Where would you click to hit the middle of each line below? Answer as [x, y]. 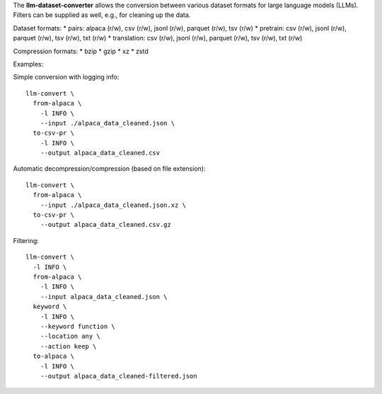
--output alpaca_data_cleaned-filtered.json [118, 376]
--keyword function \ [78, 326]
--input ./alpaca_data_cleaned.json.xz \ [113, 205]
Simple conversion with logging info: [66, 77]
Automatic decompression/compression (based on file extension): [109, 169]
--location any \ [70, 336]
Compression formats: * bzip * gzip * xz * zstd [81, 51]
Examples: [28, 64]
